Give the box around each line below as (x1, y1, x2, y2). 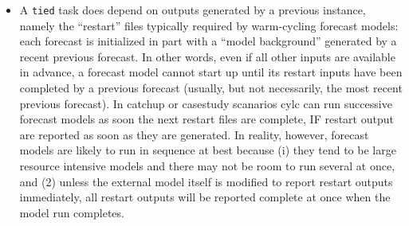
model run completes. (19, 204, 124, 220)
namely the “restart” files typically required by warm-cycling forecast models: (19, 17, 399, 33)
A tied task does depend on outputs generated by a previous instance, (19, 2, 366, 18)
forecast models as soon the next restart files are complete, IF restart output (19, 111, 394, 127)
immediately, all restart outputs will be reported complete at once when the (19, 189, 391, 205)
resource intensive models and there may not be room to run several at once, (19, 158, 395, 173)
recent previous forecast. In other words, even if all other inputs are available (19, 48, 395, 64)
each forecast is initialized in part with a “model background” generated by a (19, 33, 397, 49)
